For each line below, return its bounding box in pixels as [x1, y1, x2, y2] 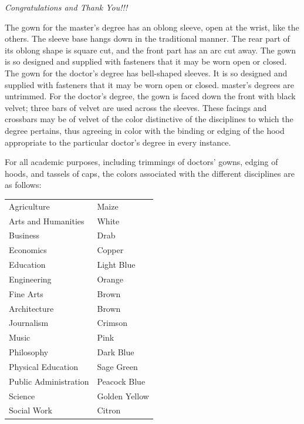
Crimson [97, 317, 127, 329]
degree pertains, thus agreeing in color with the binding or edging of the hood [5, 124, 285, 136]
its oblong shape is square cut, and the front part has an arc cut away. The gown [5, 43, 296, 56]
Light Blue [97, 258, 136, 271]
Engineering [9, 272, 52, 285]
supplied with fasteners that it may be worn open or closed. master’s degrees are [5, 78, 295, 90]
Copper [97, 244, 124, 256]
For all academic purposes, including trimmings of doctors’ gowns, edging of [5, 156, 278, 168]
